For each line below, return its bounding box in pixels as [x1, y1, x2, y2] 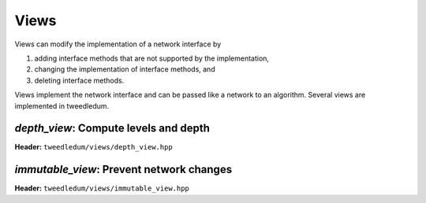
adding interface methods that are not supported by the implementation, [34, 54, 270, 63]
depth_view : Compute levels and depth [14, 122, 211, 135]
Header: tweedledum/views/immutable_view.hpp [14, 183, 189, 193]
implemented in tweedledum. [14, 101, 110, 110]
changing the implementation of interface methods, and [34, 65, 216, 74]
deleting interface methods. [34, 76, 125, 85]
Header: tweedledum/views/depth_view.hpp [14, 142, 173, 152]
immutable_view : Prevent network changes [14, 163, 233, 176]
